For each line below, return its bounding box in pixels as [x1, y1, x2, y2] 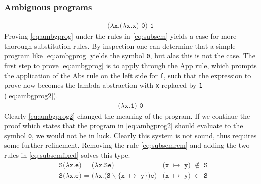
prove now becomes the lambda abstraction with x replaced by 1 [4, 80, 203, 90]
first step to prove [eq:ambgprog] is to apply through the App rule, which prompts [4, 60, 257, 71]
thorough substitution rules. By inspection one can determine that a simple [4, 40, 236, 51]
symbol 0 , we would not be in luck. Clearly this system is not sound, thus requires [4, 130, 257, 140]
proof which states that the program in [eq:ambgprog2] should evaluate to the [4, 120, 243, 131]
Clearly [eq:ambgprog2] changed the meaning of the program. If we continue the [4, 110, 250, 121]
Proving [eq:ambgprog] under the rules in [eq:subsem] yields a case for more [4, 31, 237, 41]
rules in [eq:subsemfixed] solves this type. [4, 150, 130, 160]
